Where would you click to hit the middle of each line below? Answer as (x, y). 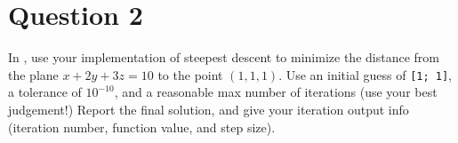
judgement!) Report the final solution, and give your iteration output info (209, 109)
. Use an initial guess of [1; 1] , (366, 74)
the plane (33, 74)
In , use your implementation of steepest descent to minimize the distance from (224, 57)
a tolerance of (45, 92)
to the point (190, 74)
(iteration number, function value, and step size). (142, 127)
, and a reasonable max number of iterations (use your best (276, 92)
